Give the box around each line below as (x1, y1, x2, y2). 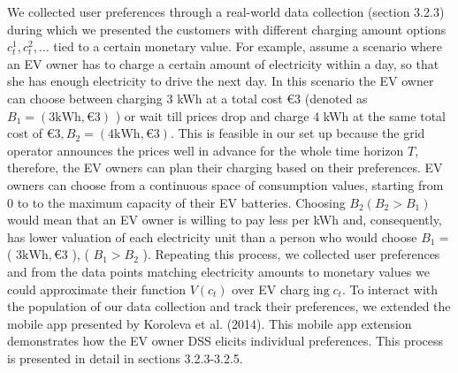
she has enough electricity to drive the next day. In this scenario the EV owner (7, 72, 434, 90)
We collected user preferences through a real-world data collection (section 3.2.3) (7, 3, 445, 20)
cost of (7, 124, 43, 142)
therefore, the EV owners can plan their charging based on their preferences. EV (7, 158, 443, 177)
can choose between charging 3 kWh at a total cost (7, 88, 283, 107)
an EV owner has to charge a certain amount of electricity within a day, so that (7, 54, 439, 72)
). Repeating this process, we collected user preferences (142, 245, 440, 263)
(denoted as (304, 88, 368, 107)
